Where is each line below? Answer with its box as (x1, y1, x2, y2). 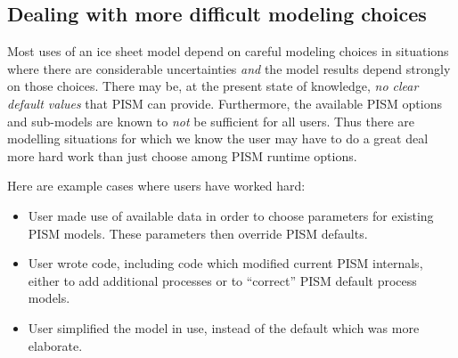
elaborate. (28, 336, 83, 354)
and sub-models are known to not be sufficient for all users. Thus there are (7, 111, 415, 130)
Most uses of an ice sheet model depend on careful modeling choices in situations (7, 42, 449, 61)
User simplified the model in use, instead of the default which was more (28, 318, 420, 337)
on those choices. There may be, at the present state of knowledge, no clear (7, 77, 419, 95)
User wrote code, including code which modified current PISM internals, (28, 254, 423, 273)
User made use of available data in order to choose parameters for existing (28, 206, 434, 224)
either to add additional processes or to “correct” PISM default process (28, 271, 417, 289)
